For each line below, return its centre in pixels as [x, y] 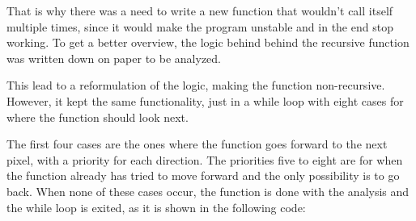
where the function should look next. [98, 117]
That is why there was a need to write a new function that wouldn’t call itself [200, 10]
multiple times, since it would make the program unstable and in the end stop [200, 26]
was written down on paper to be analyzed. [114, 58]
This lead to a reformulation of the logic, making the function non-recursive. [196, 85]
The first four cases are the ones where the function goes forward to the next [197, 144]
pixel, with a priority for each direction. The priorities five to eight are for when [205, 159]
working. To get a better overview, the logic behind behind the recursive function [208, 42]
